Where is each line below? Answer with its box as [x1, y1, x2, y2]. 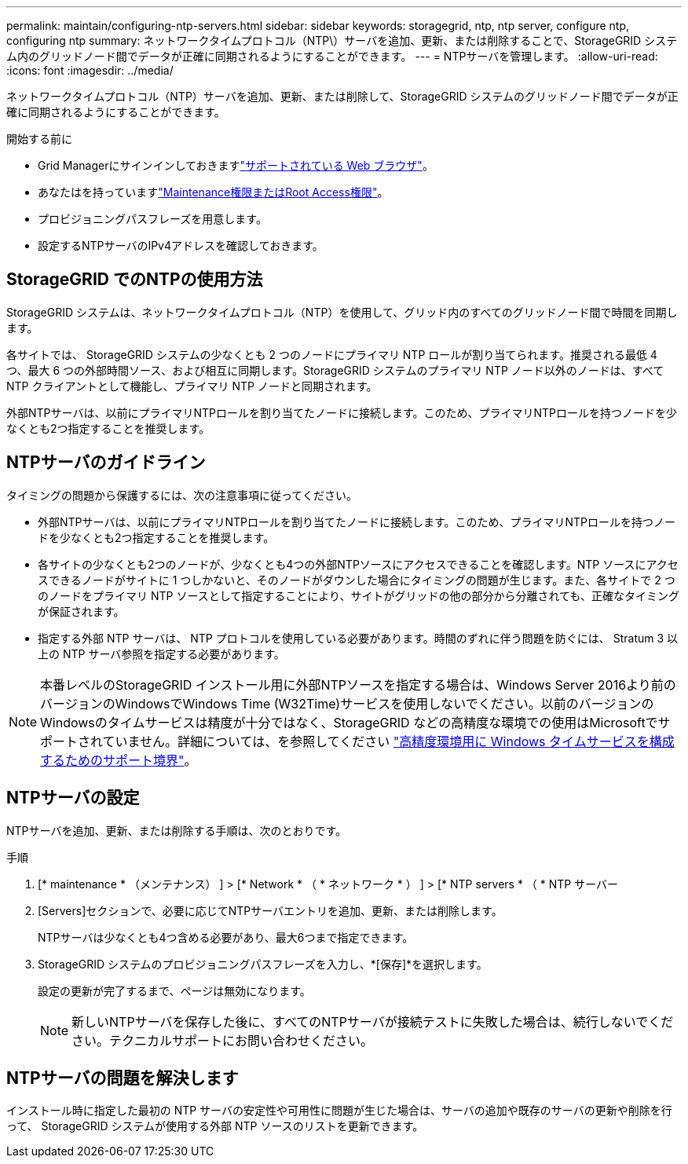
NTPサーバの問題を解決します [6, 1067, 239, 1088]
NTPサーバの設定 [6, 788, 140, 808]
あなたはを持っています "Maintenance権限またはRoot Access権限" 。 [38, 185, 389, 199]
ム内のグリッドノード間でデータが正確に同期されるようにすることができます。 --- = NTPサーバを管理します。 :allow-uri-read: [6, 49, 658, 63]
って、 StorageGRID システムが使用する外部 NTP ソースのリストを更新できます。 [6, 1119, 424, 1133]
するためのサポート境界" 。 [40, 752, 197, 768]
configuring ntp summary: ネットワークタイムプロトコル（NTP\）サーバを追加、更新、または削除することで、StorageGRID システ [6, 34, 678, 47]
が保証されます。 [38, 604, 125, 618]
